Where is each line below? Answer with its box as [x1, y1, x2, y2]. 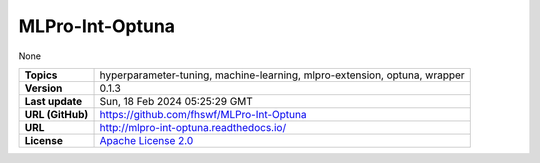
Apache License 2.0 [99, 133, 194, 147]
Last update [24, 94, 83, 108]
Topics [24, 68, 58, 82]
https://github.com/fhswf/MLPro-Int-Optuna [99, 107, 307, 121]
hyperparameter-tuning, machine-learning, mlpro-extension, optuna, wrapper [99, 68, 465, 82]
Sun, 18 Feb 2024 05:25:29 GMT [99, 94, 254, 108]
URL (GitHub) [24, 107, 89, 121]
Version [24, 81, 63, 95]
